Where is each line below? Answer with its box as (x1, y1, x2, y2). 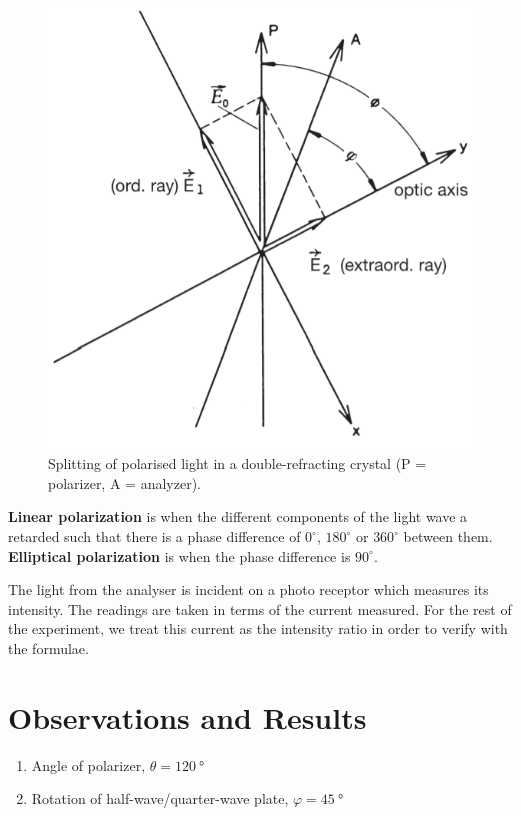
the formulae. (8, 637, 89, 658)
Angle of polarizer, (31, 754, 146, 775)
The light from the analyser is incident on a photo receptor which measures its (8, 579, 489, 600)
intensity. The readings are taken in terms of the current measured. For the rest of (8, 598, 512, 619)
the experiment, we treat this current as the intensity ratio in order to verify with (8, 618, 508, 639)
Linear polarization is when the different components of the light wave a (8, 506, 468, 527)
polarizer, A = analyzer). (48, 472, 201, 493)
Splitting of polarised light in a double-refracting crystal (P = (48, 453, 427, 474)
